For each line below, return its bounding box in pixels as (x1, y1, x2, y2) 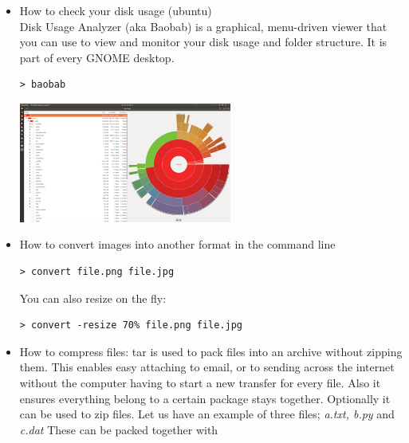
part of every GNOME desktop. (19, 49, 175, 65)
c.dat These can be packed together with (19, 421, 218, 437)
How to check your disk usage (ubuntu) (19, 2, 212, 18)
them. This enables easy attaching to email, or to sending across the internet (19, 359, 395, 375)
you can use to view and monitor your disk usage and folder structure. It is (19, 33, 387, 50)
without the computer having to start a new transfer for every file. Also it (19, 374, 381, 390)
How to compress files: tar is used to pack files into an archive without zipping (19, 343, 403, 359)
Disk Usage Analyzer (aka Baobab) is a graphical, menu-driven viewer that (19, 18, 387, 34)
